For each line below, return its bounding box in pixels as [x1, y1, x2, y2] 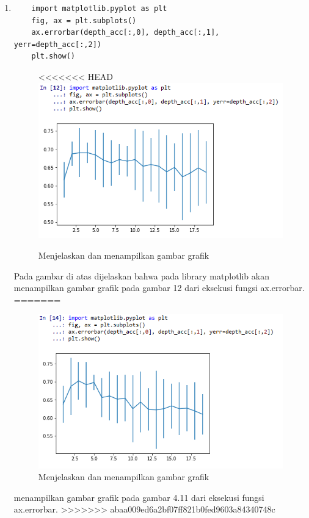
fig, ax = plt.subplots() [31, 16, 137, 25]
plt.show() [31, 52, 76, 61]
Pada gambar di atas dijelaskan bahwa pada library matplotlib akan [13, 269, 269, 282]
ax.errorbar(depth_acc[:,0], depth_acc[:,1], [31, 28, 220, 37]
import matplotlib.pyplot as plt [31, 4, 167, 13]
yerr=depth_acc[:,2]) [13, 40, 101, 49]
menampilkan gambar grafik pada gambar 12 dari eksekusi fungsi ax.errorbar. [13, 281, 305, 294]
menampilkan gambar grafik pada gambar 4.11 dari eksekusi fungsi [13, 491, 264, 503]
